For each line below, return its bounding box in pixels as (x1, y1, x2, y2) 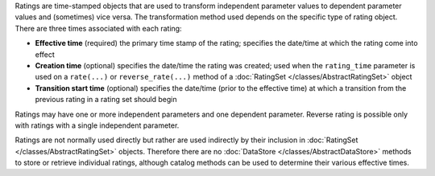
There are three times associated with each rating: (14, 23, 182, 33)
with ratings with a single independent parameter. (14, 121, 180, 130)
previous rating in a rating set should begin (35, 95, 177, 104)
